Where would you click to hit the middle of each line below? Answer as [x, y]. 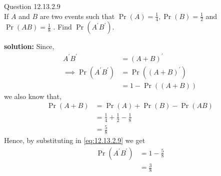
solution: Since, [29, 46]
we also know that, [33, 96]
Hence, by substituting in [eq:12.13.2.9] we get [75, 140]
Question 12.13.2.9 [32, 6]
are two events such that [77, 16]
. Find [62, 27]
